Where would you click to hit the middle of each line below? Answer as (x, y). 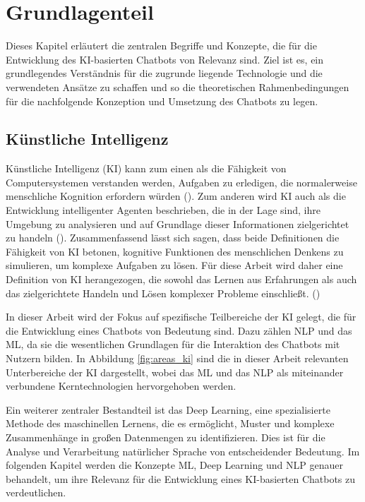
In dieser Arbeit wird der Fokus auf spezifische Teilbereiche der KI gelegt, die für (181, 317)
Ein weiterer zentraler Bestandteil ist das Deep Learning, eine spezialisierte (168, 409)
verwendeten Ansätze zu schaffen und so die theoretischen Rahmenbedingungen (178, 86)
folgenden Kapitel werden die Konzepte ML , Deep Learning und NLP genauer (174, 465)
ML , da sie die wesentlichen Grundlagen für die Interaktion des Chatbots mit (173, 344)
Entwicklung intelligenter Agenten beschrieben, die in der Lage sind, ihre (163, 210)
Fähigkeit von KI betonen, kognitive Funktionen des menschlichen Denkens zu (175, 251)
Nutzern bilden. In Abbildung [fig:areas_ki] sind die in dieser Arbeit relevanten (177, 358)
